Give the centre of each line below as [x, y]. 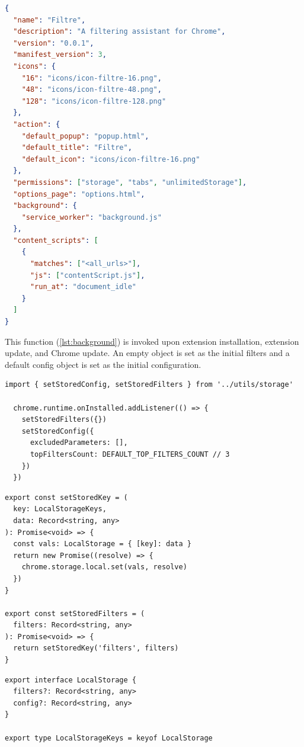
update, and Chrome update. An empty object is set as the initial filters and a [147, 353]
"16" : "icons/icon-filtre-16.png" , [92, 78]
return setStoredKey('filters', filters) [96, 648]
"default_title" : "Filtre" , [77, 148]
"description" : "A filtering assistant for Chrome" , [119, 32]
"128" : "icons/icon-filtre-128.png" [94, 101]
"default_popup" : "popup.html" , [85, 136]
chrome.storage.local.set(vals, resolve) [104, 567]
